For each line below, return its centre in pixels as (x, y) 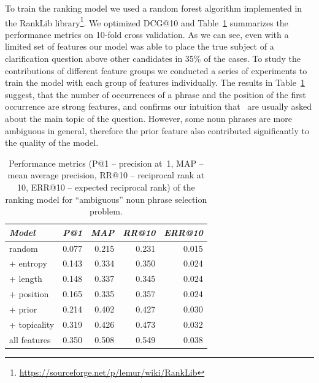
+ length (26, 279)
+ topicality (32, 324)
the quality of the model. (52, 142)
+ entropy (28, 263)
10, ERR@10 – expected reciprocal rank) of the (106, 187)
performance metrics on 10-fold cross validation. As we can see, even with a (147, 34)
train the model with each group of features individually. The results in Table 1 (155, 82)
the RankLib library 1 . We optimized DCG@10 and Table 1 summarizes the (147, 21)
